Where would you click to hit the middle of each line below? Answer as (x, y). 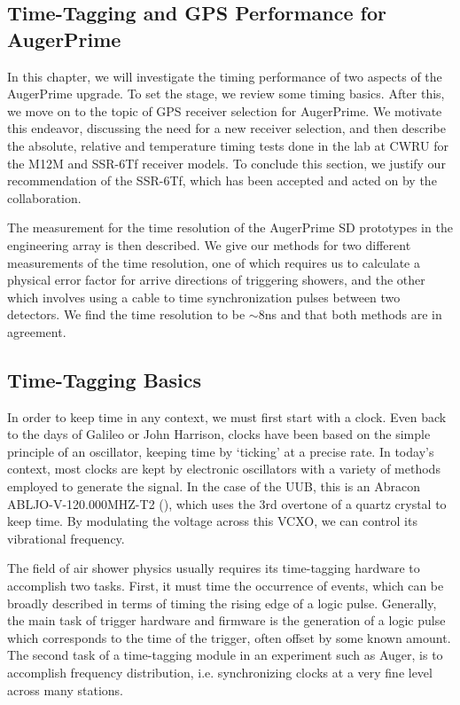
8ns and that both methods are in (350, 314)
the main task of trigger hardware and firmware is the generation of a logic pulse (226, 620)
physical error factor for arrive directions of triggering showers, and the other (216, 280)
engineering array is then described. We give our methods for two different (209, 244)
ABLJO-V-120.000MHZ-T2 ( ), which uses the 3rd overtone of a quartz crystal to (227, 503)
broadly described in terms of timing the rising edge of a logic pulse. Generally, (222, 603)
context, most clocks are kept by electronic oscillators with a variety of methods (224, 469)
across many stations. (65, 689)
